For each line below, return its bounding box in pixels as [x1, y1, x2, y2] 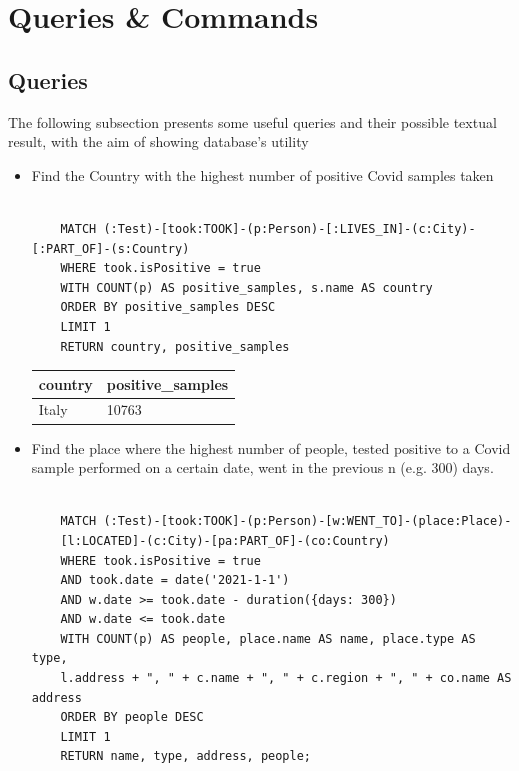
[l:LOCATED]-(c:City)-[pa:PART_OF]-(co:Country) [60, 533, 390, 548]
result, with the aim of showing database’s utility [8, 131, 309, 152]
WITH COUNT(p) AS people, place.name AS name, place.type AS [60, 631, 476, 646]
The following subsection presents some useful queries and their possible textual [8, 111, 497, 132]
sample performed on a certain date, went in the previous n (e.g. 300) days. [31, 457, 494, 478]
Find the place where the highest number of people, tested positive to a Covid [31, 437, 511, 458]
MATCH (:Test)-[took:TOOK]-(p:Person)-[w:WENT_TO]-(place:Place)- [60, 514, 512, 529]
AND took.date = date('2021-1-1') [60, 573, 290, 588]
